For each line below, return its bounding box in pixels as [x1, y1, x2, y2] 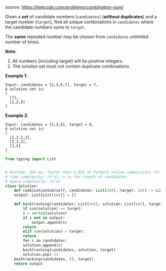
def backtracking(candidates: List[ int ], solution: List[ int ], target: [14, 202, 165, 206]
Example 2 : [5, 113, 29, 118]
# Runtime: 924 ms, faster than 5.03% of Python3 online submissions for [5, 169, 161, 174]
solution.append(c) [23, 243, 63, 248]
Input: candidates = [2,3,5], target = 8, [5, 122, 94, 127]
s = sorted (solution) [23, 210, 68, 216]
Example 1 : [5, 73, 28, 78]
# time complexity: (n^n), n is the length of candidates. [5, 174, 129, 179]
